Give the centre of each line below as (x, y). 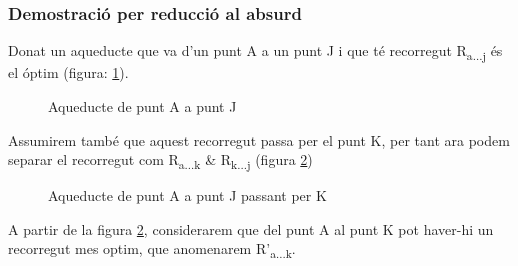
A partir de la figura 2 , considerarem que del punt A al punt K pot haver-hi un (251, 228)
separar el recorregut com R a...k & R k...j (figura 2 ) (160, 160)
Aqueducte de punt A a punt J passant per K (187, 195)
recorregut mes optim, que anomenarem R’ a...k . (152, 250)
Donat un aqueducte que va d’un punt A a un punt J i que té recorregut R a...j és (255, 52)
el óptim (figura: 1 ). (68, 72)
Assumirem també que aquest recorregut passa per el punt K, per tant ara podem (259, 139)
